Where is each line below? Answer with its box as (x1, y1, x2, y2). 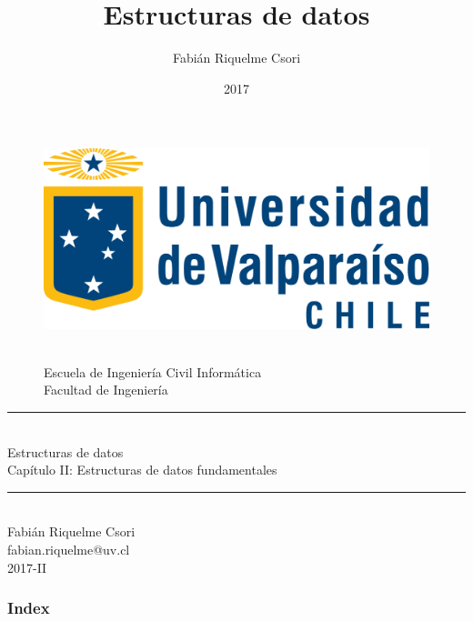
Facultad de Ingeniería (44, 380, 168, 399)
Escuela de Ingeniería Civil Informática (44, 362, 262, 381)
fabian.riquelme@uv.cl (7, 539, 130, 558)
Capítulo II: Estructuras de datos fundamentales (7, 460, 277, 479)
